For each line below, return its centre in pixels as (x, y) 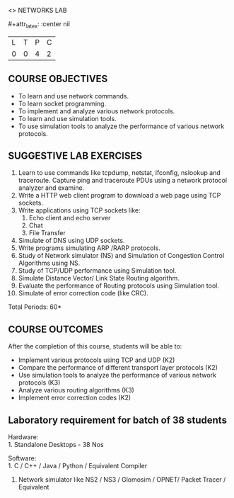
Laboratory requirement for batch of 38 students (117, 420)
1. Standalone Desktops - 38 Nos (56, 445)
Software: (22, 458)
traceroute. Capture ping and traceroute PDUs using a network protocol (123, 181)
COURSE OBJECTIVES (58, 79)
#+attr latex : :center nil (39, 25)
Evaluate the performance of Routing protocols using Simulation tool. (119, 285)
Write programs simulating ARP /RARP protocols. (89, 248)
